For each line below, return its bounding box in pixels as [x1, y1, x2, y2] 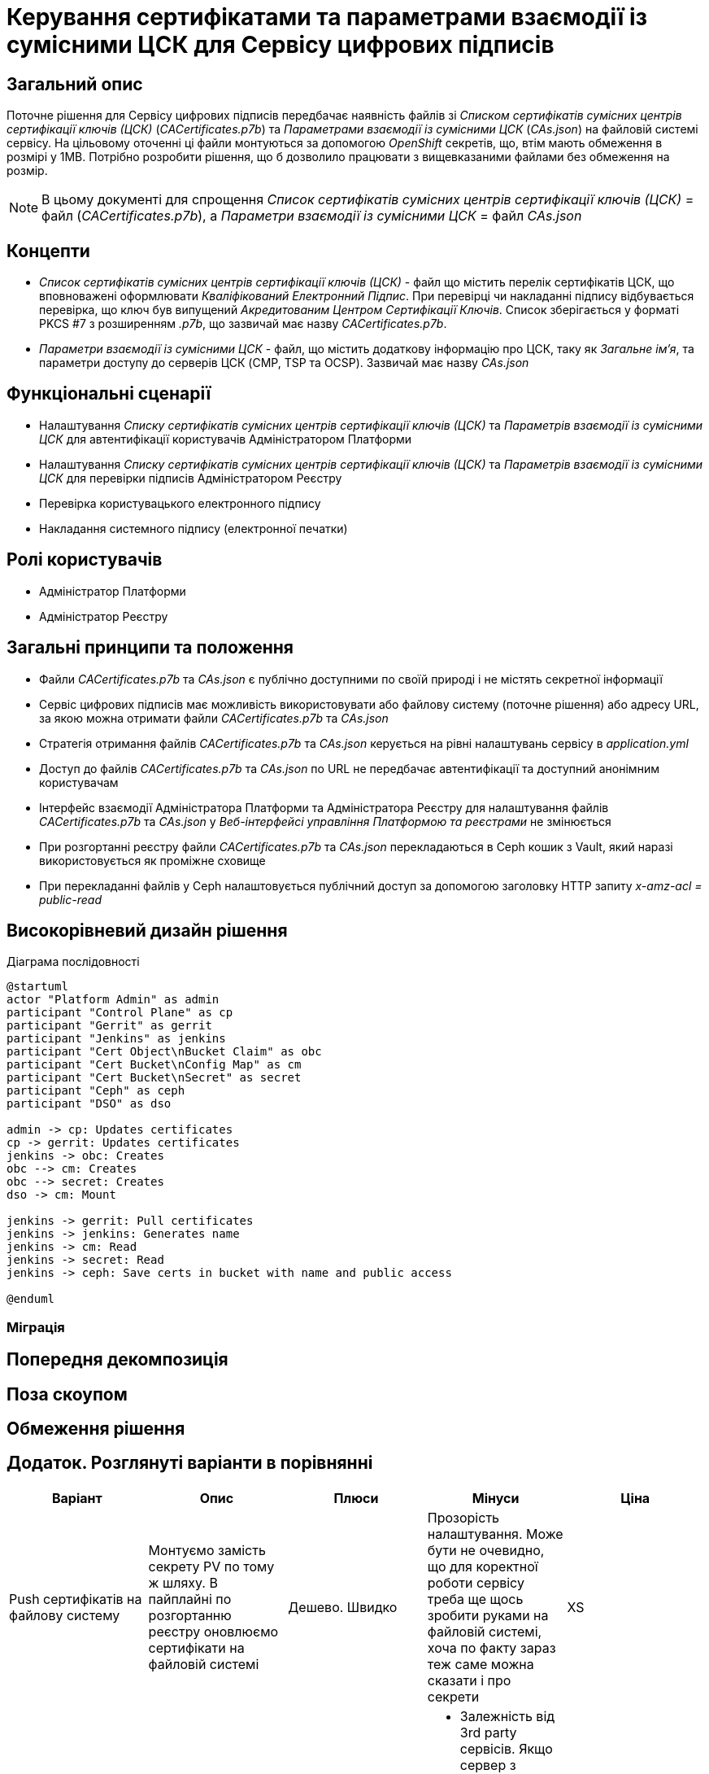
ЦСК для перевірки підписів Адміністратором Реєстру [39, 470, 342, 485]
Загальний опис [7, 73, 143, 94]
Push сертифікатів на [9, 1590, 142, 1607]
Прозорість [427, 1509, 500, 1526]
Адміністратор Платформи [39, 583, 186, 598]
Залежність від [459, 1707, 555, 1724]
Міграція [7, 1318, 65, 1335]
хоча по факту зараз [427, 1639, 556, 1656]
